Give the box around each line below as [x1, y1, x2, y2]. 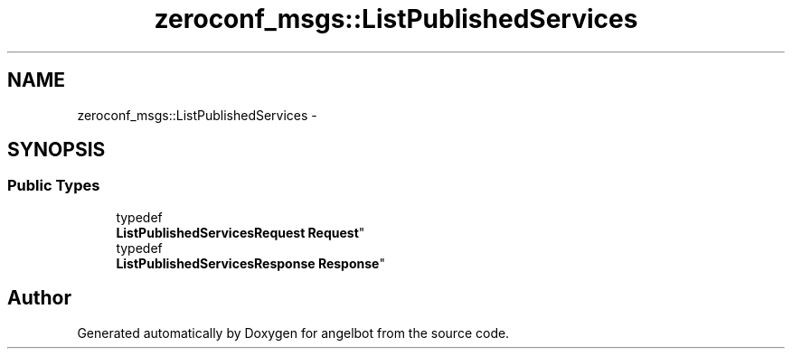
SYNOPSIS [7, 138, 106, 162]
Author [7, 286, 71, 310]
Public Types [7, 176, 100, 195]
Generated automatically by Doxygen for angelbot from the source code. [77, 324, 510, 341]
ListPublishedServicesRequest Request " [116, 224, 365, 240]
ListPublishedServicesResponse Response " [116, 255, 385, 271]
